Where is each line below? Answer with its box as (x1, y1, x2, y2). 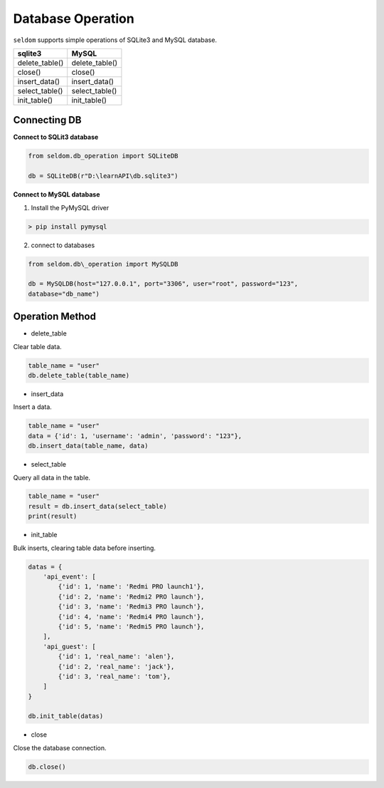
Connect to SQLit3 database (13, 133, 99, 142)
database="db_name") (28, 289, 100, 298)
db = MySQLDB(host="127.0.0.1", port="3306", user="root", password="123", (28, 280, 299, 288)
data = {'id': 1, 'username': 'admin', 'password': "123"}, (28, 432, 242, 440)
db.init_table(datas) (28, 712, 104, 720)
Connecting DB (13, 114, 82, 126)
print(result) (28, 512, 78, 520)
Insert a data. (13, 403, 53, 411)
